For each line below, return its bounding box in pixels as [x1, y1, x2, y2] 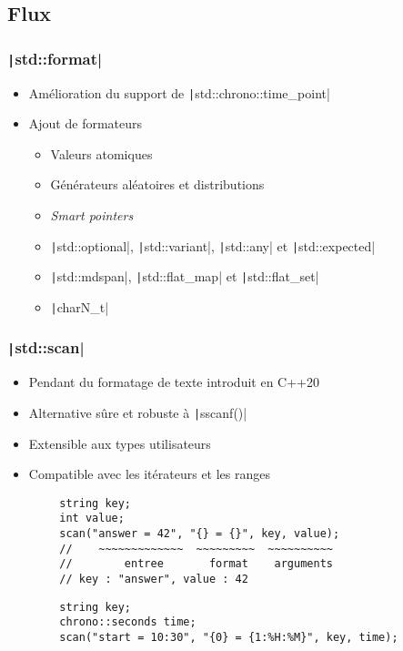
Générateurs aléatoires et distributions [50, 175, 265, 194]
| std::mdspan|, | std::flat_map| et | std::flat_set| [50, 267, 319, 286]
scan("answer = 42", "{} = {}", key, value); [59, 527, 340, 541]
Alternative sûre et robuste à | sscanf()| [28, 402, 247, 422]
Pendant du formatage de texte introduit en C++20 [28, 372, 319, 392]
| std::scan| [7, 336, 85, 359]
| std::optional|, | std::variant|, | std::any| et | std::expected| [50, 236, 376, 255]
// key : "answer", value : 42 [59, 573, 248, 586]
